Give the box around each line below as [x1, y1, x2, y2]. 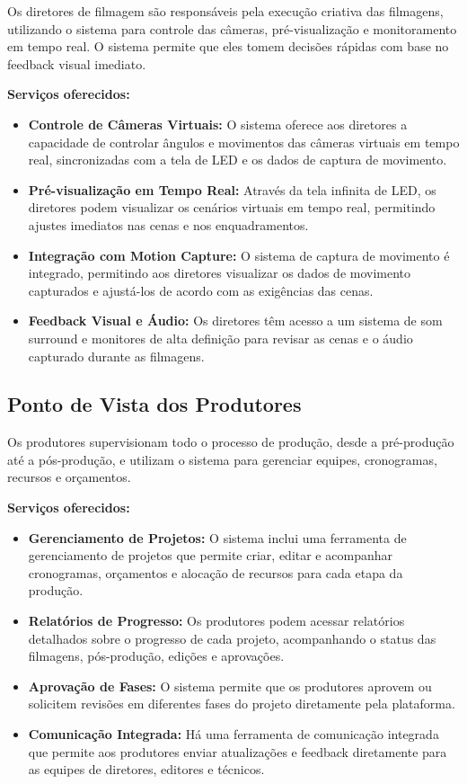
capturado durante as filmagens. [28, 346, 205, 365]
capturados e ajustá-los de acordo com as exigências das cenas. [28, 281, 374, 299]
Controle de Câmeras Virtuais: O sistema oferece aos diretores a [28, 114, 408, 133]
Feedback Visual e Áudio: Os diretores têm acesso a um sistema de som [28, 311, 443, 330]
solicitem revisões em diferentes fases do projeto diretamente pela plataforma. [28, 694, 455, 713]
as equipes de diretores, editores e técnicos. [28, 760, 265, 779]
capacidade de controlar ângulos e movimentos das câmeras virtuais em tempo [28, 132, 460, 151]
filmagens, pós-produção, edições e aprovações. [28, 646, 285, 665]
